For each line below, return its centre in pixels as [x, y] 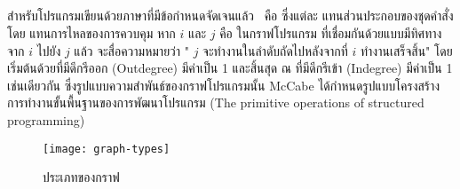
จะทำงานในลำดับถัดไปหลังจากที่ [275, 50]
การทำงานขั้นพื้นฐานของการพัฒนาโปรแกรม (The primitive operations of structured [216, 102]
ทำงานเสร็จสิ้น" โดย [406, 50]
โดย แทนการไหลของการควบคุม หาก [91, 32]
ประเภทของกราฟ [81, 177]
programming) [46, 119]
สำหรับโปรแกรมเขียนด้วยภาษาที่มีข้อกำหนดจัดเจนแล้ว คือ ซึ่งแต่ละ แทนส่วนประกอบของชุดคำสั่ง [230, 16]
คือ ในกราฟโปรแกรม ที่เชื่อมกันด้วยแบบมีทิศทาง [331, 32]
